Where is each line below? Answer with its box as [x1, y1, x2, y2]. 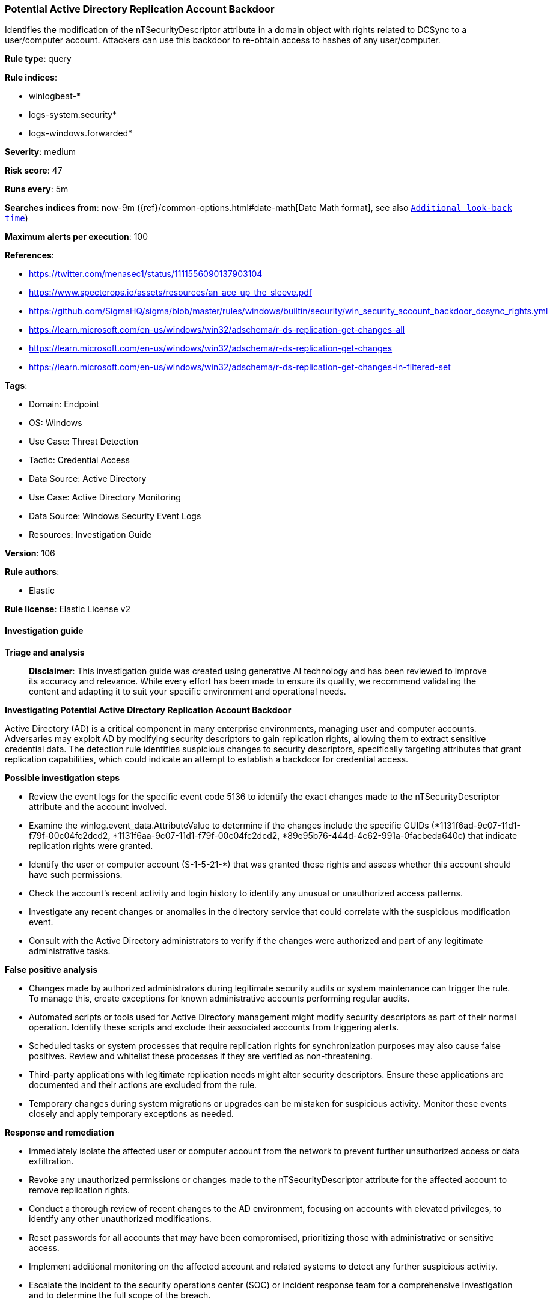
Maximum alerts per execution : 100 [5, 231, 148, 242]
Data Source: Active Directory [29, 473, 147, 484]
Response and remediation [5, 1127, 114, 1137]
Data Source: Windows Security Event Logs [29, 511, 201, 522]
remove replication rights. [29, 1184, 130, 1195]
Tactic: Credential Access [29, 455, 130, 466]
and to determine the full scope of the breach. [29, 1289, 211, 1300]
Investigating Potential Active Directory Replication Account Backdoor [5, 704, 292, 715]
